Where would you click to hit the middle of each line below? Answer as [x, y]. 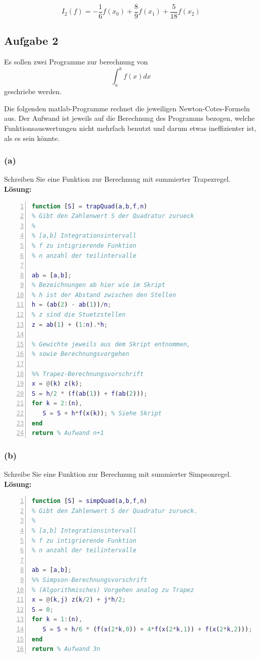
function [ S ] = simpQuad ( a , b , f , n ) [90, 501]
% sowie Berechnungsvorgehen [81, 354]
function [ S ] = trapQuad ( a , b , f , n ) [90, 206]
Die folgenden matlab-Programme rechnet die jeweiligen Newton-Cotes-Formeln [127, 108]
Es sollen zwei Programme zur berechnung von [76, 62]
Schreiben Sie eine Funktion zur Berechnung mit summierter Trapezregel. [117, 179]
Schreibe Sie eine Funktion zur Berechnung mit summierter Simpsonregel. [118, 474]
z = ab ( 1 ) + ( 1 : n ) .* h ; [70, 324]
